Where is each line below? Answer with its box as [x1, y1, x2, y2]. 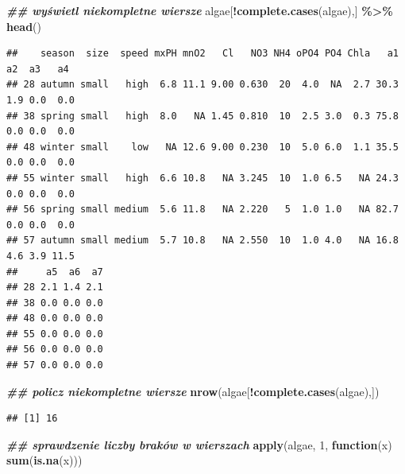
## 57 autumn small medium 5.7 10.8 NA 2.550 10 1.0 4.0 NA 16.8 [6, 235, 399, 247]
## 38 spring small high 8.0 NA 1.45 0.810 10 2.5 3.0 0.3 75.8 [6, 110, 399, 122]
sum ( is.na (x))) [6, 452, 83, 468]
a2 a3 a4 [6, 63, 69, 75]
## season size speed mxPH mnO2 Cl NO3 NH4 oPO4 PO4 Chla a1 [6, 48, 399, 60]
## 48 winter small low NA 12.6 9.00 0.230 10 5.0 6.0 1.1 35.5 [6, 141, 399, 153]
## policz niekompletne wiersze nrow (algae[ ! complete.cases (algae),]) [6, 383, 380, 399]
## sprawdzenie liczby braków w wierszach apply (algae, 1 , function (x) [6, 436, 392, 453]
